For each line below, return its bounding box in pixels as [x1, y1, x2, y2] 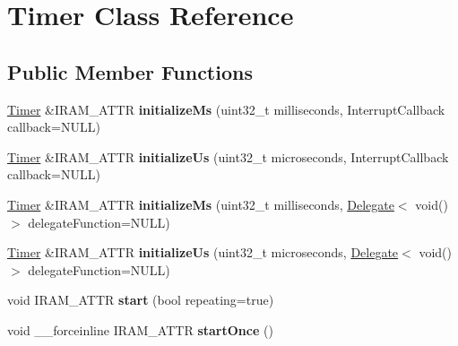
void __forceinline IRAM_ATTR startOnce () [7, 320, 273, 339]
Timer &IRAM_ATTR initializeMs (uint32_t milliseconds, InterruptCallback [7, 99, 445, 118]
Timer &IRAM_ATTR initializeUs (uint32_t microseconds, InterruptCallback [7, 147, 449, 166]
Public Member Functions [7, 57, 253, 85]
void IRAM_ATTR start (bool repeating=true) [7, 290, 274, 309]
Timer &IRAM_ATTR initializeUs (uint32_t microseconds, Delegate [7, 243, 399, 262]
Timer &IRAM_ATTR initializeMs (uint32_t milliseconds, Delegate [7, 195, 394, 213]
